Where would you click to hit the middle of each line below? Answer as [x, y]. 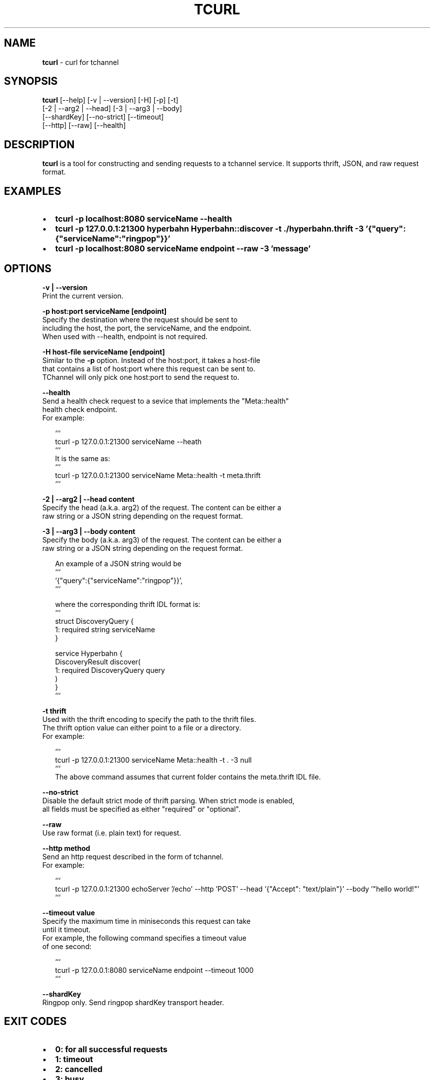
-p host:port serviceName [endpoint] [105, 311]
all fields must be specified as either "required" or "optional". [141, 809]
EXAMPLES [33, 191]
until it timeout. [66, 929]
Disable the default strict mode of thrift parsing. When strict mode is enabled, [168, 800]
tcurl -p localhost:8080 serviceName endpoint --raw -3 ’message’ [183, 249]
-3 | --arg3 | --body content [89, 531]
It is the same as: [83, 458]
